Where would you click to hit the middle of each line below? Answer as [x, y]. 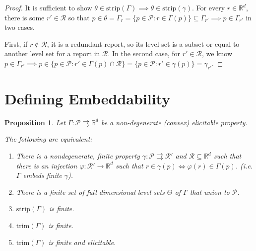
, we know [217, 53]
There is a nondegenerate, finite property [78, 156]
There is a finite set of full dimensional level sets [90, 192]
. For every [209, 7]
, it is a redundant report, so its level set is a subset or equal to [143, 43]
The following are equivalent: [48, 139]
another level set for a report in [52, 53]
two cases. [20, 27]
